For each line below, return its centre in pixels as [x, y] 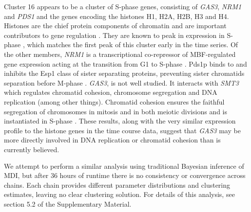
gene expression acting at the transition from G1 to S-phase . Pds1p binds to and [125, 63]
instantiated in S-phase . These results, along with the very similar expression [120, 121]
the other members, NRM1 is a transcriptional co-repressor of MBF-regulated [120, 54]
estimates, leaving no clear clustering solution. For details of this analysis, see [119, 194]
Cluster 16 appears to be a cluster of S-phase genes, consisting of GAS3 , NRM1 [123, 6]
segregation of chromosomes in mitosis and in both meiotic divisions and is [116, 111]
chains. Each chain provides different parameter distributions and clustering [117, 185]
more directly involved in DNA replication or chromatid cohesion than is [112, 140]
